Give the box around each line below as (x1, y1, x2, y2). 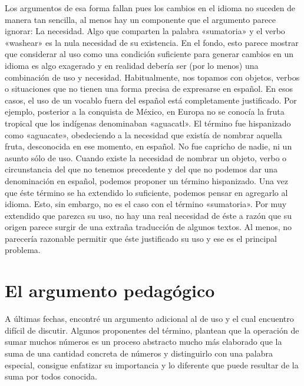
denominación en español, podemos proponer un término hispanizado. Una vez (5, 174, 289, 187)
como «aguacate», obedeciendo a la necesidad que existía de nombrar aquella (5, 128, 282, 141)
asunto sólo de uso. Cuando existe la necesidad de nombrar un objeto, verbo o (5, 151, 287, 164)
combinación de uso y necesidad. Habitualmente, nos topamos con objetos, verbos (5, 71, 300, 83)
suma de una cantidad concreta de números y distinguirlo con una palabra (5, 347, 273, 359)
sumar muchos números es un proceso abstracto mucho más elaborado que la (5, 335, 282, 348)
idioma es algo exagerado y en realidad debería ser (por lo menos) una (5, 59, 259, 71)
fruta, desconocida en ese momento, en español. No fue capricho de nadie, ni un (5, 140, 292, 152)
